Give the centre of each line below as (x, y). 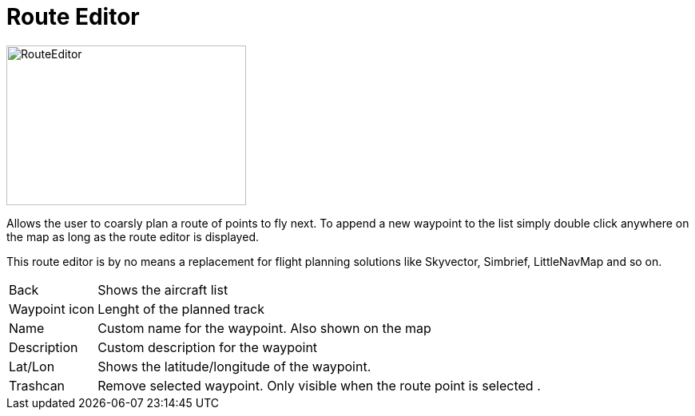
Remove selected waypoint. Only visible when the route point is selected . (319, 385)
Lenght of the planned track (181, 309)
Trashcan (37, 385)
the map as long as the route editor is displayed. (133, 236)
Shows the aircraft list (163, 289)
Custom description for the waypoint (208, 347)
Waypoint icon (52, 309)
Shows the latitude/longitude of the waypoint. (234, 366)
